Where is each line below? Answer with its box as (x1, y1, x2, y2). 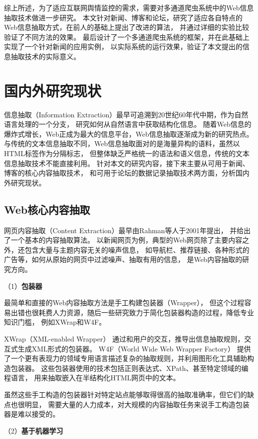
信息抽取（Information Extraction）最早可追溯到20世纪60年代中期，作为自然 (4, 109, 249, 119)
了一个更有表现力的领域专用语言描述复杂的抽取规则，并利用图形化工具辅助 (4, 353, 247, 363)
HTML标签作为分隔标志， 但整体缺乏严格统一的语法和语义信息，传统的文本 (4, 148, 250, 159)
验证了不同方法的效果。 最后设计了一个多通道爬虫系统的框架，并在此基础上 (4, 31, 250, 42)
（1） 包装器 (4, 280, 42, 291)
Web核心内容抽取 (4, 201, 90, 217)
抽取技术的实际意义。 (10, 51, 80, 61)
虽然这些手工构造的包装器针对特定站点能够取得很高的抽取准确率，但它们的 (4, 389, 247, 399)
